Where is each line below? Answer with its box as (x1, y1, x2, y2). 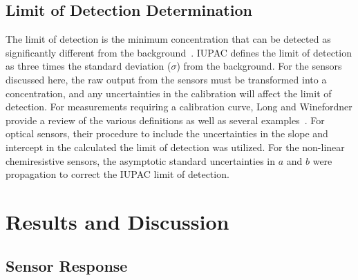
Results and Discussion (6, 207, 229, 235)
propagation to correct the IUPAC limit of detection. (6, 167, 229, 181)
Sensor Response (6, 254, 128, 276)
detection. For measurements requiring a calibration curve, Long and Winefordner (6, 99, 352, 114)
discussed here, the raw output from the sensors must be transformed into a (6, 72, 327, 86)
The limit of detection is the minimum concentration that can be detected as (6, 32, 331, 46)
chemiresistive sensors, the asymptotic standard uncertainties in (6, 153, 276, 168)
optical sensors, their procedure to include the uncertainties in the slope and (6, 126, 328, 141)
